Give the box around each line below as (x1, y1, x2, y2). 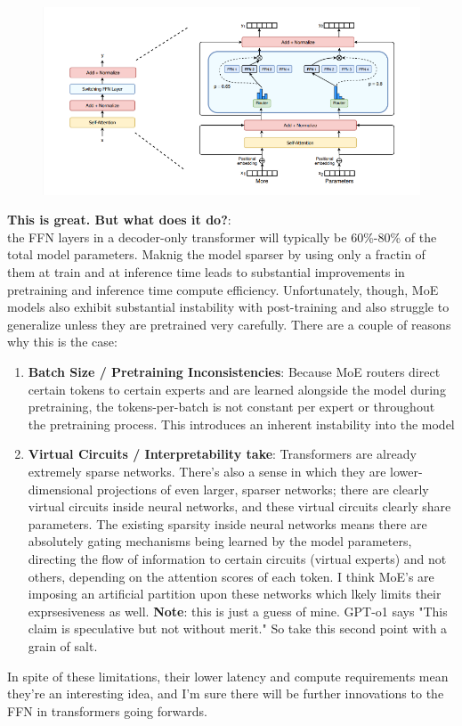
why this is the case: (7, 332, 118, 351)
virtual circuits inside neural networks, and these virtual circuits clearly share (28, 497, 451, 516)
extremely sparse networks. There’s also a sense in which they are (28, 462, 386, 480)
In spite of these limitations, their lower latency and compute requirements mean (7, 666, 449, 685)
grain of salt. (28, 636, 98, 655)
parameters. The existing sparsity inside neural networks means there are (28, 514, 427, 533)
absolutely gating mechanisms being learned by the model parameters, (28, 532, 412, 551)
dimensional (28, 479, 93, 498)
